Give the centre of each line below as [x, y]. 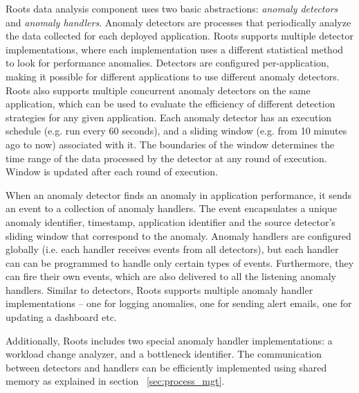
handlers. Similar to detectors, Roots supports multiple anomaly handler [159, 289]
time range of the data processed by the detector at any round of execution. [166, 158]
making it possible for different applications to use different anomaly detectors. [173, 76]
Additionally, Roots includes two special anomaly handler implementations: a [169, 340]
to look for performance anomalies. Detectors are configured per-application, [167, 63]
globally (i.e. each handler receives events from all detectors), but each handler [172, 249]
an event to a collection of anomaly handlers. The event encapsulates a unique [171, 208]
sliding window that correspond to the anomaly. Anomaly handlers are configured [178, 235]
